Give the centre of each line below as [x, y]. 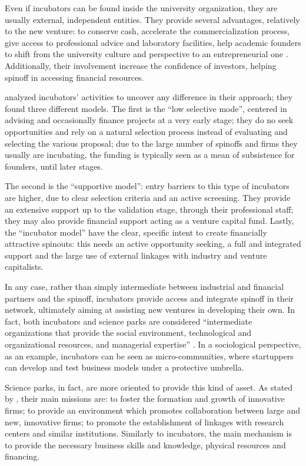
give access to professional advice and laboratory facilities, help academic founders [153, 42]
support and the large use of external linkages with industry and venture [136, 255]
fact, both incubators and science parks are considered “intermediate [129, 321]
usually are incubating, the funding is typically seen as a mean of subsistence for [150, 155]
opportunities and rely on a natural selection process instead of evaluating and [146, 131]
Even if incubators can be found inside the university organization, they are [141, 8]
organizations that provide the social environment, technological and [128, 333]
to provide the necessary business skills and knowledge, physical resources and [145, 444]
